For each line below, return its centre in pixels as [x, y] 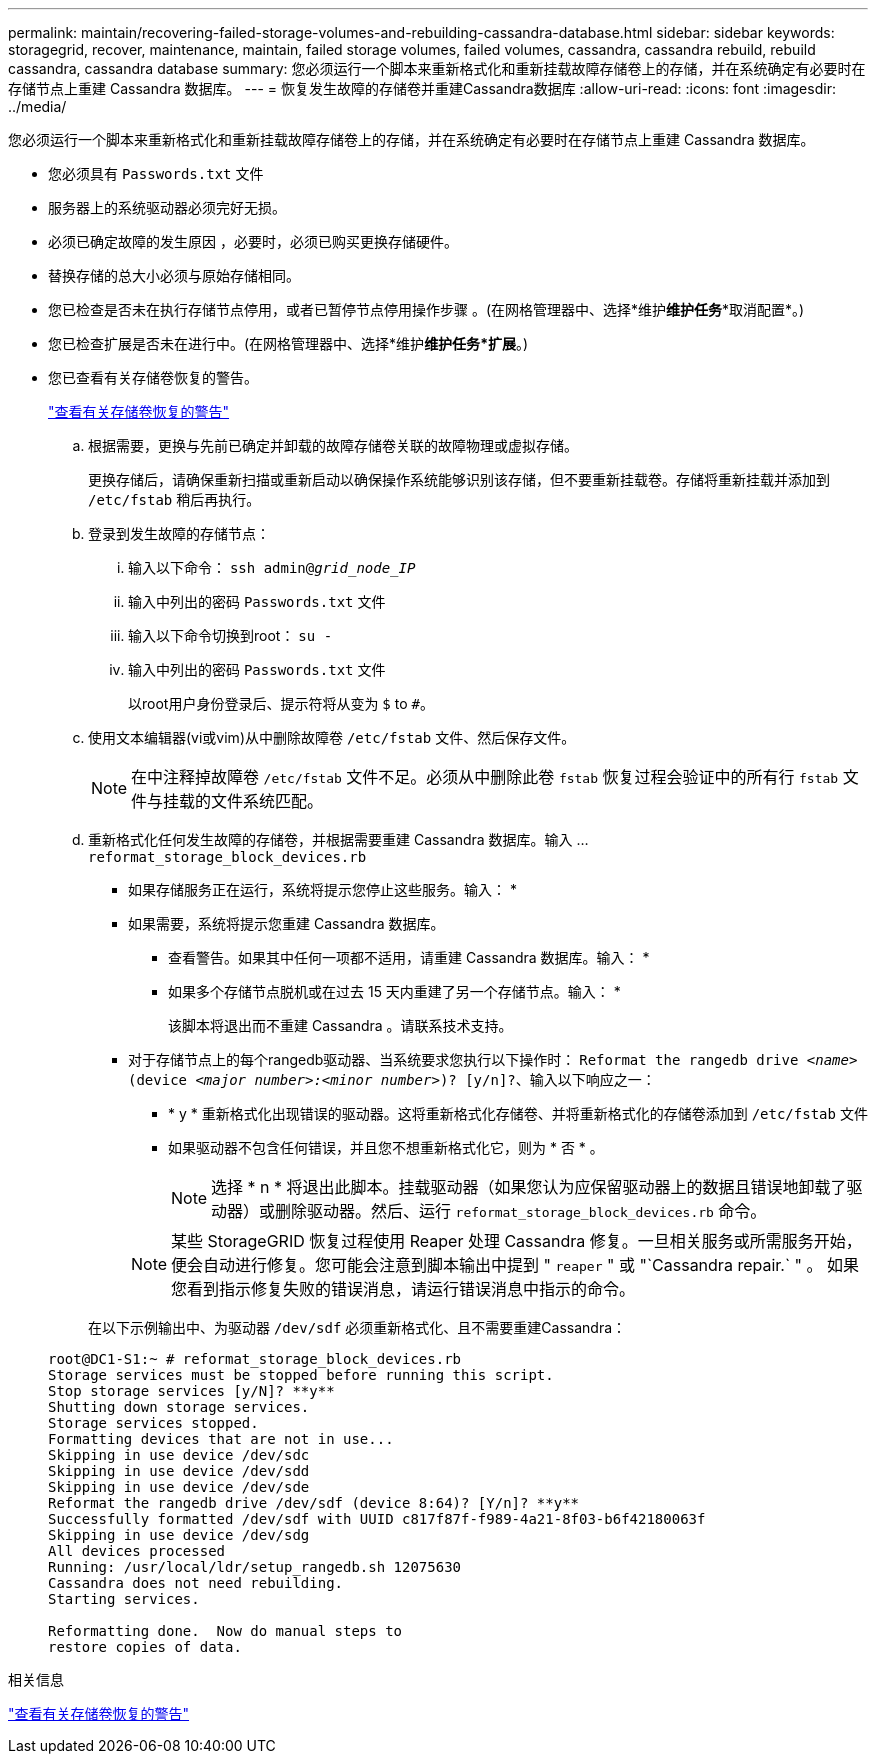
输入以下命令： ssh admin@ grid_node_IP [272, 567]
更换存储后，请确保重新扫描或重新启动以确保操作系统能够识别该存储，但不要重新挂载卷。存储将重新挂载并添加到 [459, 479]
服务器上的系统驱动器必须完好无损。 [167, 207]
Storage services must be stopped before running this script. [301, 1375]
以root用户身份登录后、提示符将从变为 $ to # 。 [281, 703]
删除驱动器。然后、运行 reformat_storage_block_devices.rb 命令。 [521, 1211]
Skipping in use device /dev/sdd [179, 1471]
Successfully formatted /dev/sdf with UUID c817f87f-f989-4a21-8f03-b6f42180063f [377, 1519]
